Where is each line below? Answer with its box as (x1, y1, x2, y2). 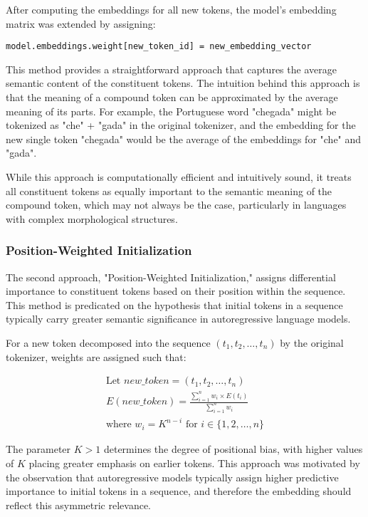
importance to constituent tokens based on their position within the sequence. (6, 283, 346, 298)
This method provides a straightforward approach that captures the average (6, 61, 337, 76)
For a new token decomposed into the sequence (6, 335, 211, 350)
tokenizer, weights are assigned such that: (6, 349, 186, 364)
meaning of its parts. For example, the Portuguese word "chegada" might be (6, 103, 337, 118)
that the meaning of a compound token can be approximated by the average (6, 90, 338, 105)
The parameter (6, 442, 71, 456)
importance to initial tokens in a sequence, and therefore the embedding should (6, 484, 352, 498)
